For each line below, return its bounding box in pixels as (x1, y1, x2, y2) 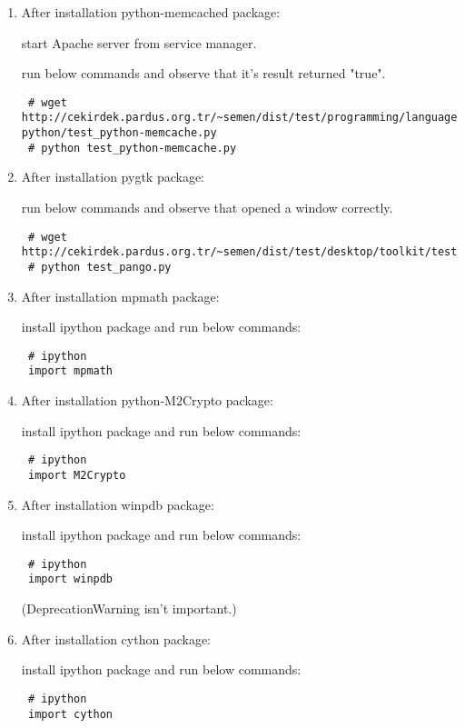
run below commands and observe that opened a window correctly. (21, 198, 393, 216)
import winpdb (27, 573, 114, 586)
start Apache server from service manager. (21, 33, 257, 52)
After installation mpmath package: (21, 286, 220, 305)
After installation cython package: (21, 629, 211, 648)
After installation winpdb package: (21, 494, 214, 514)
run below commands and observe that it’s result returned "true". (21, 64, 386, 83)
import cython (27, 707, 114, 721)
